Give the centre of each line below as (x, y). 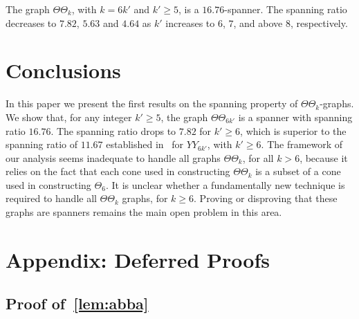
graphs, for (145, 198)
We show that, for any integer (69, 117)
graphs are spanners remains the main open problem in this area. (144, 212)
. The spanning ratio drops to (113, 130)
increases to (190, 22)
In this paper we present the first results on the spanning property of (152, 103)
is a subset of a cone (298, 171)
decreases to (31, 22)
